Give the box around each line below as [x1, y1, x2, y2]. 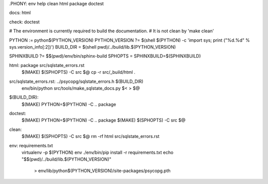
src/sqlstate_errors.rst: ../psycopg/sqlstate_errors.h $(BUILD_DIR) [9, 78, 143, 84]
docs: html [9, 10, 31, 16]
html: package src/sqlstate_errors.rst [9, 62, 85, 68]
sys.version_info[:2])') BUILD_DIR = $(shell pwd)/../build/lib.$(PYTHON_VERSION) [9, 44, 176, 50]
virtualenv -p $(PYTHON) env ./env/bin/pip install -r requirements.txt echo [21, 149, 174, 156]
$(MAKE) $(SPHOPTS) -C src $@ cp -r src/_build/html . [21, 69, 136, 75]
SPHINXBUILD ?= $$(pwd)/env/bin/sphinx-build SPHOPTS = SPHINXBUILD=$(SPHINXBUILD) [9, 53, 201, 59]
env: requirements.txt [9, 142, 53, 148]
